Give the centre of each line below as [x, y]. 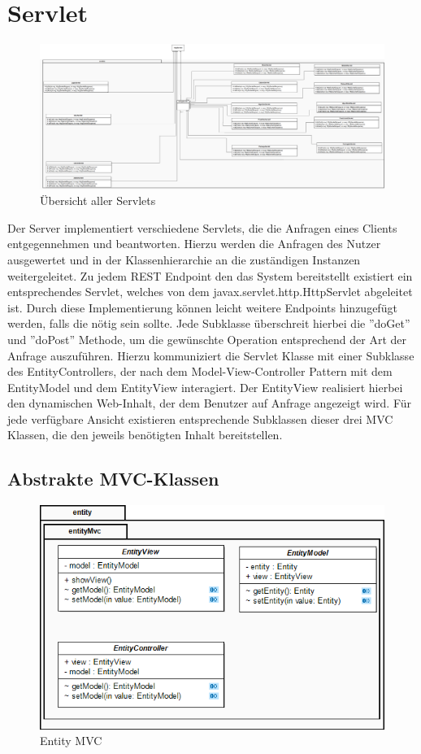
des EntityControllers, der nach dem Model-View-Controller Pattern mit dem [200, 371]
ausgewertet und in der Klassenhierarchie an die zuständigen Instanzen [184, 259]
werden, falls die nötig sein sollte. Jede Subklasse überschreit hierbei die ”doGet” [209, 323]
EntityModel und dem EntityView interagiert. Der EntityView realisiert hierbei [205, 387]
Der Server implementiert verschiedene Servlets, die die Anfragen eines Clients [202, 227]
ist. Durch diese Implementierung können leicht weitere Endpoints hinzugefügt [202, 307]
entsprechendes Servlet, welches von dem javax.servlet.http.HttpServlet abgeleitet [210, 292]
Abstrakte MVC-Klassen [113, 479]
